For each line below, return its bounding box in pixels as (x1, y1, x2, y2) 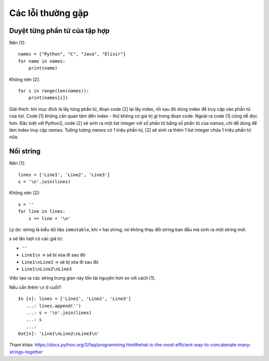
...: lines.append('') (25, 303, 82, 309)
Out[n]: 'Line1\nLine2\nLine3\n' (18, 331, 100, 337)
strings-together (9, 349, 43, 355)
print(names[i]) (28, 95, 68, 101)
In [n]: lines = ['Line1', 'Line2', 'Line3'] (18, 296, 132, 302)
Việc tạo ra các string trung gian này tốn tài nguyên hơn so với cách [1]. (9, 275, 156, 281)
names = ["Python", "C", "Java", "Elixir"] (18, 51, 126, 57)
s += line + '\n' (28, 215, 71, 221)
